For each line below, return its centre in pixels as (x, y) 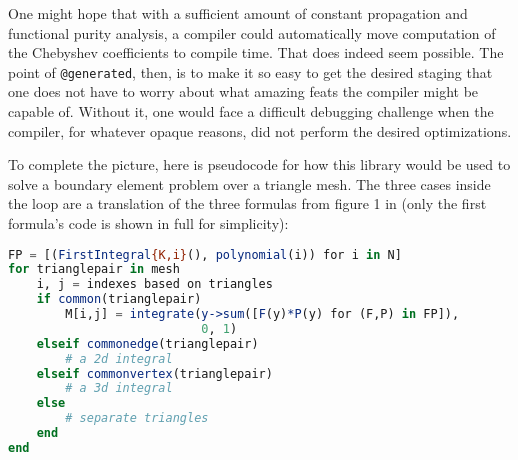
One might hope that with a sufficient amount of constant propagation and (238, 13)
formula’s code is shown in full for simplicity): (148, 223)
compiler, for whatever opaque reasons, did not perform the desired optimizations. (260, 130)
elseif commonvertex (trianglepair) (154, 373)
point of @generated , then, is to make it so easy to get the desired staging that (250, 71)
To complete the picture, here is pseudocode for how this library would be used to (259, 164)
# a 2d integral (119, 358)
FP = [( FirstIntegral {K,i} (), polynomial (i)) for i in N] (205, 254)
